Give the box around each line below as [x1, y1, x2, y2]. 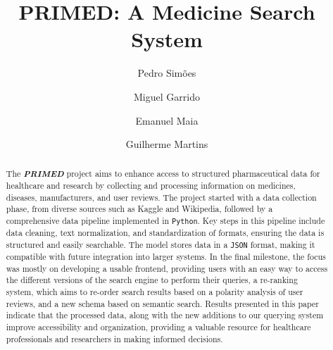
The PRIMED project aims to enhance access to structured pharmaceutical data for [6, 167, 320, 180]
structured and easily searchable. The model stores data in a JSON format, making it [6, 238, 315, 250]
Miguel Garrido [134, 89, 200, 104]
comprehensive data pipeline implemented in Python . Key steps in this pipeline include [6, 215, 325, 227]
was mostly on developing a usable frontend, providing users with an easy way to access [6, 262, 328, 274]
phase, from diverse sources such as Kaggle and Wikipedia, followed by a [6, 203, 273, 215]
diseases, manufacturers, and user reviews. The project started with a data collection [6, 191, 317, 203]
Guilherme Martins [125, 137, 208, 151]
